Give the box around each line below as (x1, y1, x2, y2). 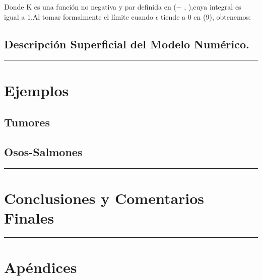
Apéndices (4, 257, 77, 277)
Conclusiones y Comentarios (4, 187, 205, 208)
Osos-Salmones (4, 144, 83, 159)
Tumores (4, 114, 50, 130)
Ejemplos (4, 80, 69, 100)
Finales (4, 207, 54, 228)
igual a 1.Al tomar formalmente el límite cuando (4, 11, 154, 22)
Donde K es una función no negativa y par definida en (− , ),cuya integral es (4, 2, 241, 12)
